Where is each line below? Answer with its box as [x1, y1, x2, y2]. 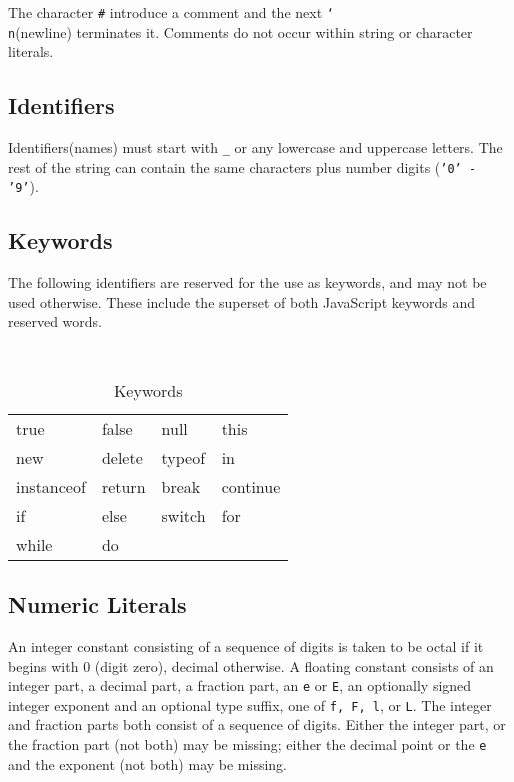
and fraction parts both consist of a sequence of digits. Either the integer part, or [8, 714, 506, 735]
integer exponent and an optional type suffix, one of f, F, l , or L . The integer [8, 694, 492, 715]
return [101, 474, 146, 498]
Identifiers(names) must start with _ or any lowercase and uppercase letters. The [8, 137, 503, 158]
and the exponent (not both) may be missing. [8, 753, 288, 774]
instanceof [16, 474, 86, 498]
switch [161, 503, 206, 527]
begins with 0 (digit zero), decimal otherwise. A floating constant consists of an [8, 655, 494, 676]
